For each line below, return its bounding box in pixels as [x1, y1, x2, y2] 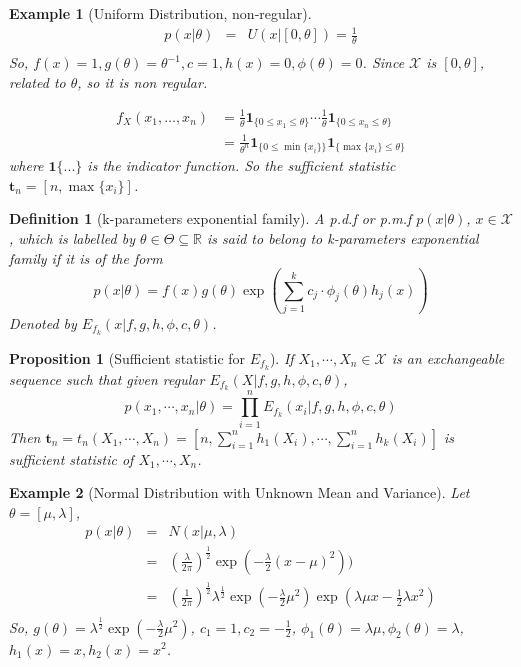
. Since [362, 52, 405, 72]
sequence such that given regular [9, 368, 205, 389]
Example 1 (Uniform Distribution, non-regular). [9, 3, 312, 23]
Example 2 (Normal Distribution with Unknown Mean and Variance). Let [9, 482, 470, 503]
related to [9, 71, 66, 92]
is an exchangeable [391, 347, 505, 368]
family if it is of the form [9, 247, 163, 268]
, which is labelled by [9, 227, 135, 248]
